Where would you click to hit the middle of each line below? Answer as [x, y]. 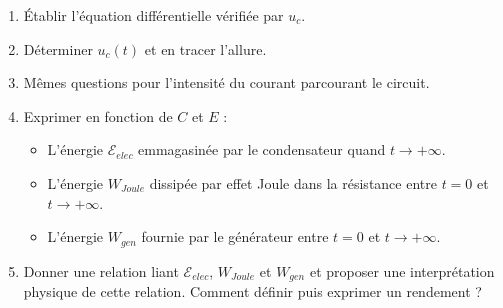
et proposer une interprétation [402, 270]
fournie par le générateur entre [235, 236]
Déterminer [58, 48]
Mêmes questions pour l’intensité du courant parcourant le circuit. [226, 82]
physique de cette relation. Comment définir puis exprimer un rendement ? [252, 291]
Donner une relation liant [101, 270]
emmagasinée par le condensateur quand [262, 149]
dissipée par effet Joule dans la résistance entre [293, 182]
